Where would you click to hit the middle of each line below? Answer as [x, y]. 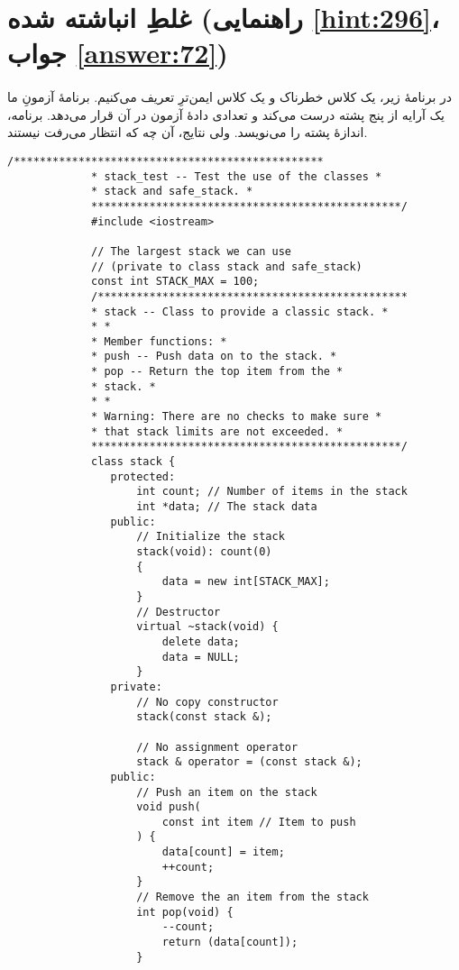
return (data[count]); [230, 943]
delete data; [201, 641]
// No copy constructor [207, 702]
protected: [143, 476]
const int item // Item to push [259, 822]
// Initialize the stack [211, 537]
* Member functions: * [159, 341]
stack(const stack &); [204, 717]
